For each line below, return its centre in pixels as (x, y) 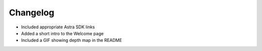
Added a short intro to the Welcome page (62, 33)
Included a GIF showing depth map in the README (72, 40)
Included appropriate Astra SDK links (58, 27)
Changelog (32, 13)
